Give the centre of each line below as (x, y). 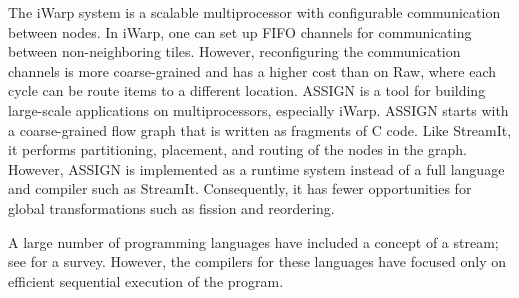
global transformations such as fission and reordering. (171, 207)
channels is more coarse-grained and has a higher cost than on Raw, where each (252, 70)
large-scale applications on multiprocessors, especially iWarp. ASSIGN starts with (258, 109)
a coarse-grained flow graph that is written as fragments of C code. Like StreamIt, (260, 129)
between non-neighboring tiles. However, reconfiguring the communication (234, 51)
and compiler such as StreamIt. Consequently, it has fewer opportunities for (240, 188)
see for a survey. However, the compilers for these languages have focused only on (257, 261)
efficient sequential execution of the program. (146, 280)
